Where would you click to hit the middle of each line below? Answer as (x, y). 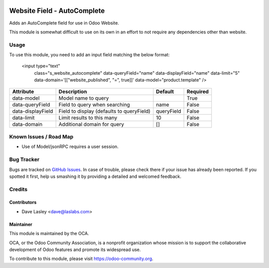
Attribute (23, 91)
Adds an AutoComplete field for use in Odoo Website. (64, 23)
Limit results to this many (88, 118)
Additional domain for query (91, 124)
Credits (18, 189)
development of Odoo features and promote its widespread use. (75, 250)
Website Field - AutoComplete (57, 11)
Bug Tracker (24, 159)
